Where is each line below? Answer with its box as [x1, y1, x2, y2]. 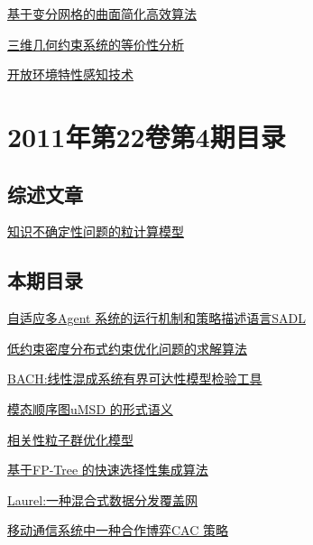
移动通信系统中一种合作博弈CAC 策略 [7, 521, 228, 540]
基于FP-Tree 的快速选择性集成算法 [7, 460, 208, 479]
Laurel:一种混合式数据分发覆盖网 [7, 490, 198, 509]
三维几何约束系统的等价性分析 [7, 34, 184, 53]
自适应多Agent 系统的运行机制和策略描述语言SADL [7, 309, 306, 328]
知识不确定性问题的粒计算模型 [7, 222, 184, 241]
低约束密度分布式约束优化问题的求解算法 [7, 338, 247, 357]
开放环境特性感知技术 [7, 65, 133, 84]
